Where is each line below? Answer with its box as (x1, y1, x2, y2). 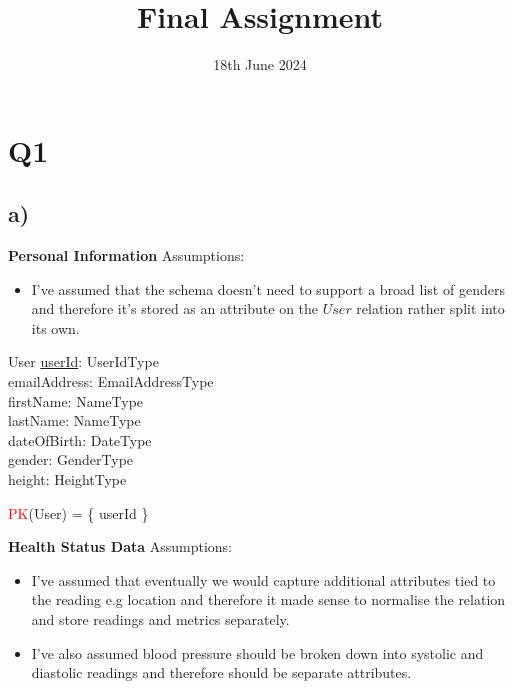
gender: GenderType (8, 449, 134, 470)
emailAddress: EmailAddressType (8, 371, 214, 392)
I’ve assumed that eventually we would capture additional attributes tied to (31, 569, 496, 590)
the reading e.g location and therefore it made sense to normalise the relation (31, 589, 506, 610)
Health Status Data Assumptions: (8, 536, 233, 557)
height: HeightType (8, 469, 127, 490)
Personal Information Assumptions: (8, 245, 245, 266)
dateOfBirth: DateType (8, 429, 152, 450)
